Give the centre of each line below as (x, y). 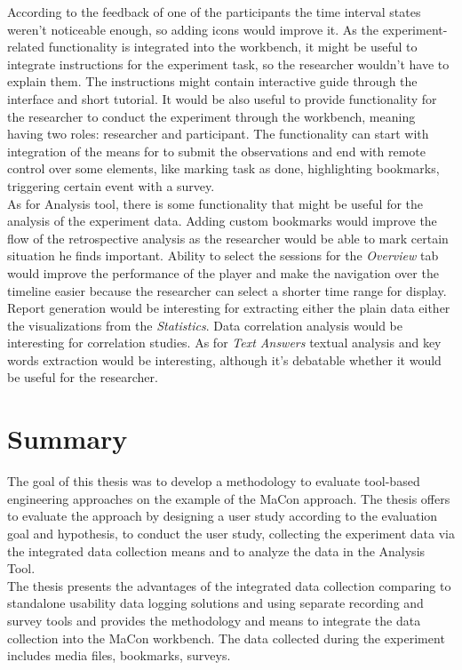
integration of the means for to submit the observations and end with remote (217, 151)
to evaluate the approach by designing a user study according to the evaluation (223, 516)
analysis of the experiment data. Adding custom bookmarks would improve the (222, 221)
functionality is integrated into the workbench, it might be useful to (233, 47)
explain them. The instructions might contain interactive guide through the (212, 81)
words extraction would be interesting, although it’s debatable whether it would (224, 359)
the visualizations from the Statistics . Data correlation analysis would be (205, 325)
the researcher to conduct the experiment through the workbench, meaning (211, 116)
